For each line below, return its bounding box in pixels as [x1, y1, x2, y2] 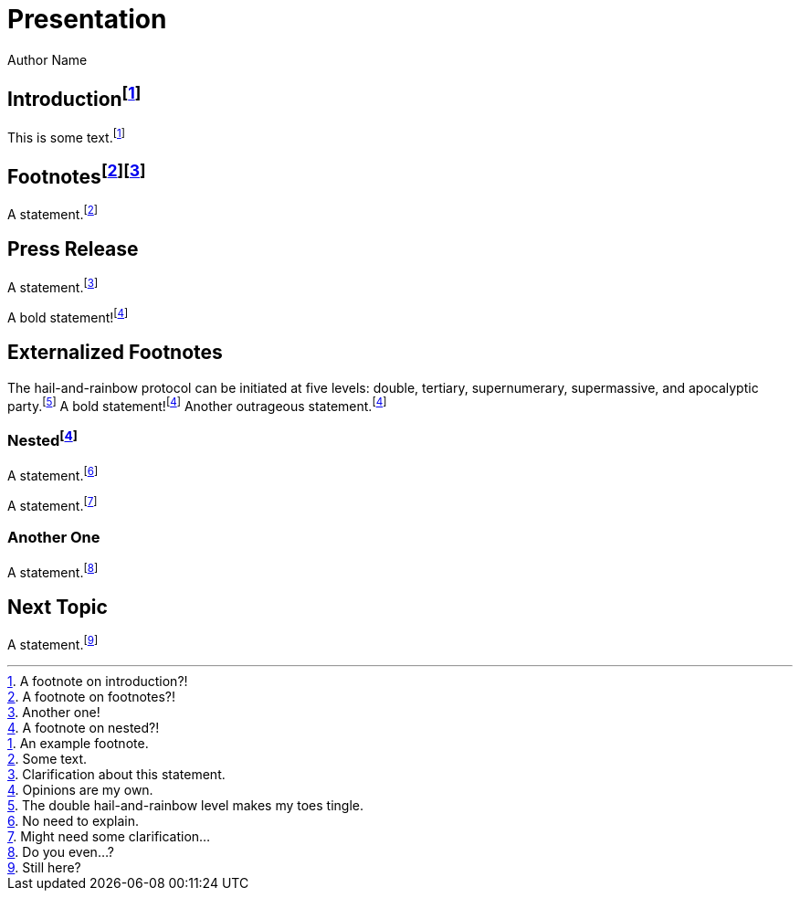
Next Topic [7, 595, 108, 618]
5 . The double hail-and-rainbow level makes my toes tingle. [7, 797, 363, 813]
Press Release [7, 238, 139, 261]
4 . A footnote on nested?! [7, 719, 160, 735]
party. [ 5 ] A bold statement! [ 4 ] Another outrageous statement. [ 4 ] [7, 395, 387, 414]
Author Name [7, 51, 88, 68]
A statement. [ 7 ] [7, 495, 98, 513]
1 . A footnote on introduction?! [7, 672, 188, 689]
